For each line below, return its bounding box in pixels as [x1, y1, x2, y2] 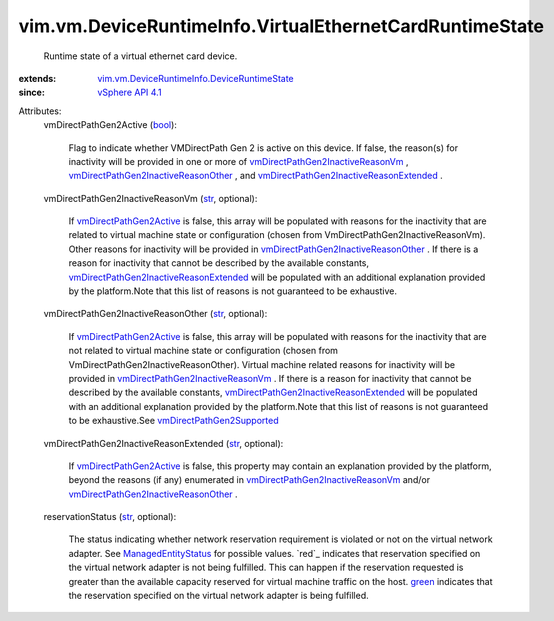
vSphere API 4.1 [97, 86, 162, 99]
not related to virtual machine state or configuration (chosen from [68, 345, 339, 357]
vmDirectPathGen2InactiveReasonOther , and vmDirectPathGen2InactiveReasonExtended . [68, 170, 444, 182]
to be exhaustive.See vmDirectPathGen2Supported [68, 415, 279, 427]
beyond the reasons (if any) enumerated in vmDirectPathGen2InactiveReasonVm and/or [68, 474, 430, 486]
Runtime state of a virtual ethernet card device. [43, 50, 238, 62]
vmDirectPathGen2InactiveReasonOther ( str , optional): [43, 308, 268, 320]
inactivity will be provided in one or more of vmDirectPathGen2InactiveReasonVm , [68, 155, 409, 167]
